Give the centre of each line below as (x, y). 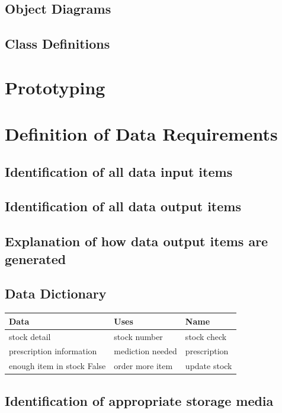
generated (36, 258)
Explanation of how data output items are (137, 241)
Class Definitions (57, 44)
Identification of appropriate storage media (139, 400)
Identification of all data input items (119, 171)
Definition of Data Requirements (141, 134)
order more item (143, 366)
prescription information (53, 351)
